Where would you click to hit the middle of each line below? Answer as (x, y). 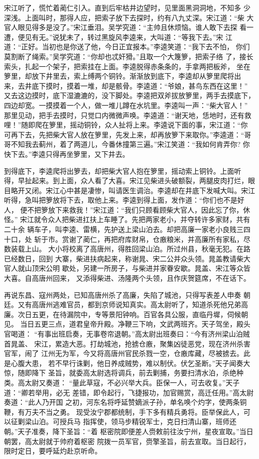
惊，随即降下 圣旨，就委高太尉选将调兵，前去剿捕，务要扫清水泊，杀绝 (120, 373)
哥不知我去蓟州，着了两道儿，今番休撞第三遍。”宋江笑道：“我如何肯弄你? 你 (127, 144)
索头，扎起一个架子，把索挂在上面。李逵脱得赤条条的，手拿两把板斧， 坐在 (127, 66)
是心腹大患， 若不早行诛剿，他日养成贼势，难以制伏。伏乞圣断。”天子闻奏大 (127, 363)
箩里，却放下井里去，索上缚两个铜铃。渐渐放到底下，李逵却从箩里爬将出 (123, 76)
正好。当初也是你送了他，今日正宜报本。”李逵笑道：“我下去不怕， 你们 (135, 47)
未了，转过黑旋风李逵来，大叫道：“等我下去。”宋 (145, 37)
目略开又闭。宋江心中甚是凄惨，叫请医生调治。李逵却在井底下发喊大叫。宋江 (129, 190)
